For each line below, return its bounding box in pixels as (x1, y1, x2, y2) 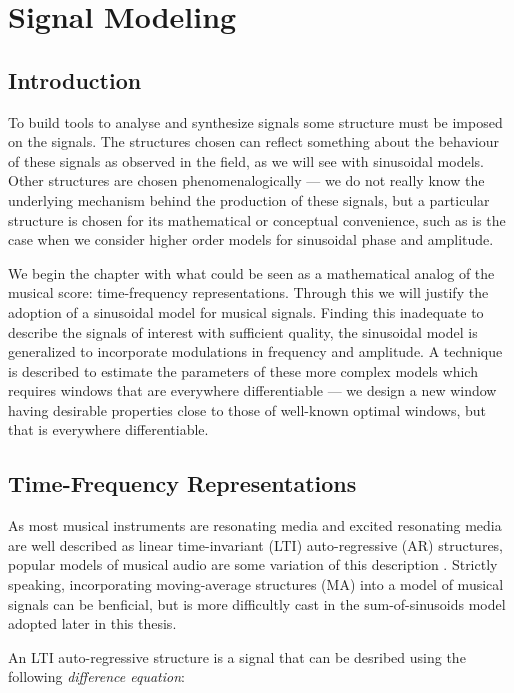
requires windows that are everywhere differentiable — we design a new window (8, 380, 497, 401)
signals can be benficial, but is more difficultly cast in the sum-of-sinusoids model (8, 593, 506, 614)
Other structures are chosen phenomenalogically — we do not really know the (8, 170, 485, 191)
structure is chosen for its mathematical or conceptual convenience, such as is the (8, 209, 506, 230)
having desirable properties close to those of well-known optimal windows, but (8, 399, 487, 420)
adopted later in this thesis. (8, 613, 177, 634)
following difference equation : (8, 666, 185, 687)
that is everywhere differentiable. (8, 419, 209, 440)
